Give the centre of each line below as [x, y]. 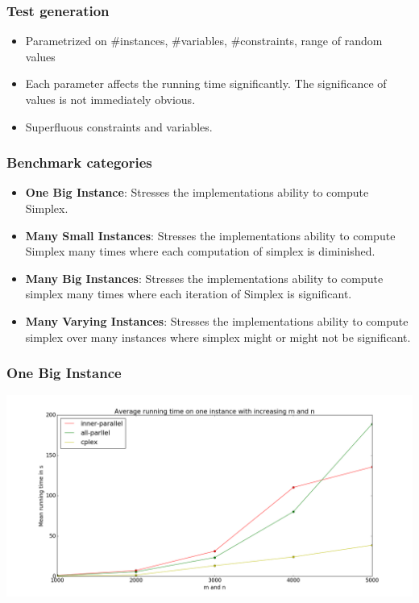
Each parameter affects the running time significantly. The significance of [206, 83]
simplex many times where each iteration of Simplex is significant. [189, 294]
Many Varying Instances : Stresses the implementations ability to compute [217, 320]
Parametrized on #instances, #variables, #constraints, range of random [204, 41]
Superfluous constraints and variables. [119, 126]
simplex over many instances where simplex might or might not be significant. [218, 337]
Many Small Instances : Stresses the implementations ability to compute [210, 235]
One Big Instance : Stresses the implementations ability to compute [197, 192]
